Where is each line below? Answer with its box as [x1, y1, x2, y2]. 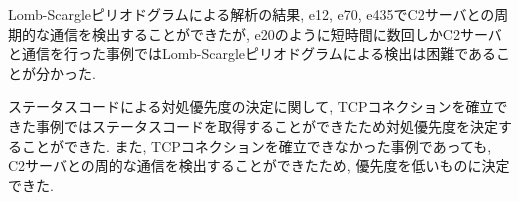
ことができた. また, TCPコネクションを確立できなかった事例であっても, [21, 135, 492, 156]
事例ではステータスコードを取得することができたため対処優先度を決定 [35, 115, 498, 136]
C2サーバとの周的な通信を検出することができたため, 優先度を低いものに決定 [8, 155, 510, 176]
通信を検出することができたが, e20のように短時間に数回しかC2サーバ [49, 23, 502, 44]
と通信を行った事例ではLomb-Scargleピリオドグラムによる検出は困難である [8, 43, 497, 64]
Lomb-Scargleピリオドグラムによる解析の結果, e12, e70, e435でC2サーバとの [8, 4, 495, 24]
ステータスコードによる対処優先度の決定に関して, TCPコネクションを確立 [8, 96, 494, 117]
